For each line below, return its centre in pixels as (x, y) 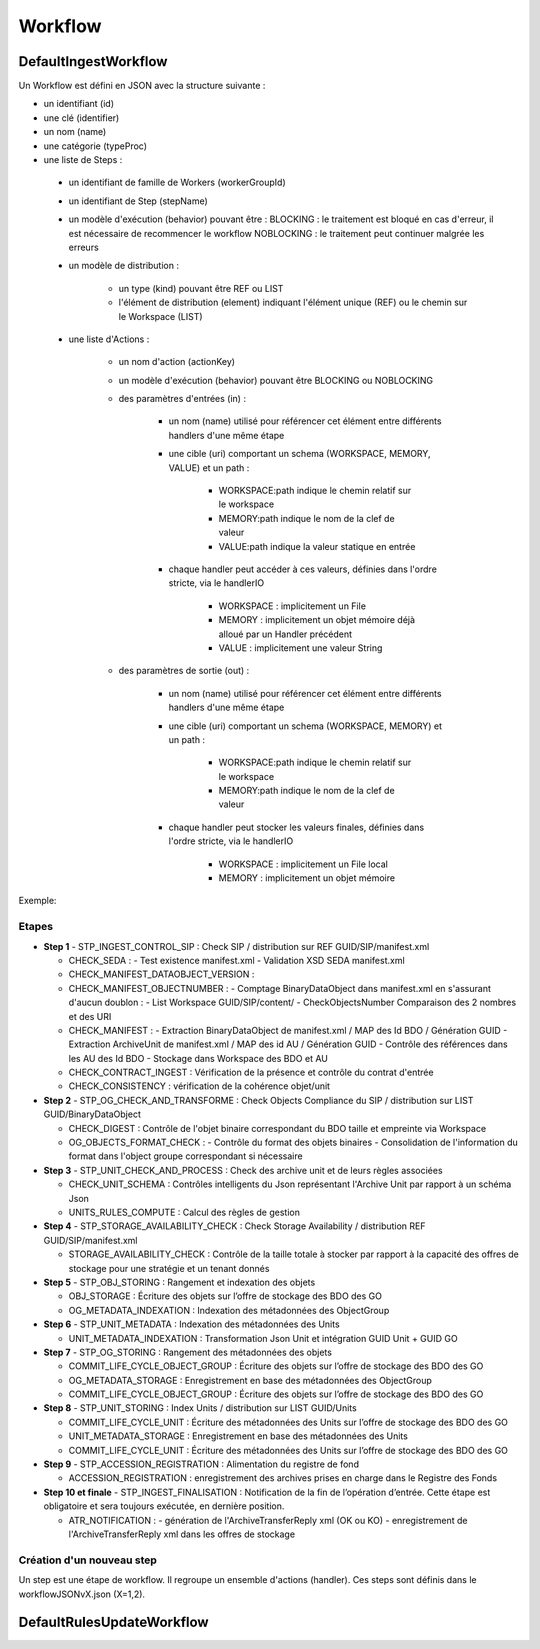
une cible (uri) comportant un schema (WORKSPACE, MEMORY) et (305, 726)
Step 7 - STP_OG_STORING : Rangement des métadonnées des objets (187, 1352)
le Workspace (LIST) (161, 316)
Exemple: (37, 901)
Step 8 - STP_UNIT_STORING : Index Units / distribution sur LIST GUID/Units (200, 1408)
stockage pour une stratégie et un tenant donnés (169, 1268)
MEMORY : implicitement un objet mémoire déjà (316, 620)
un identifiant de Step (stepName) (138, 201)
